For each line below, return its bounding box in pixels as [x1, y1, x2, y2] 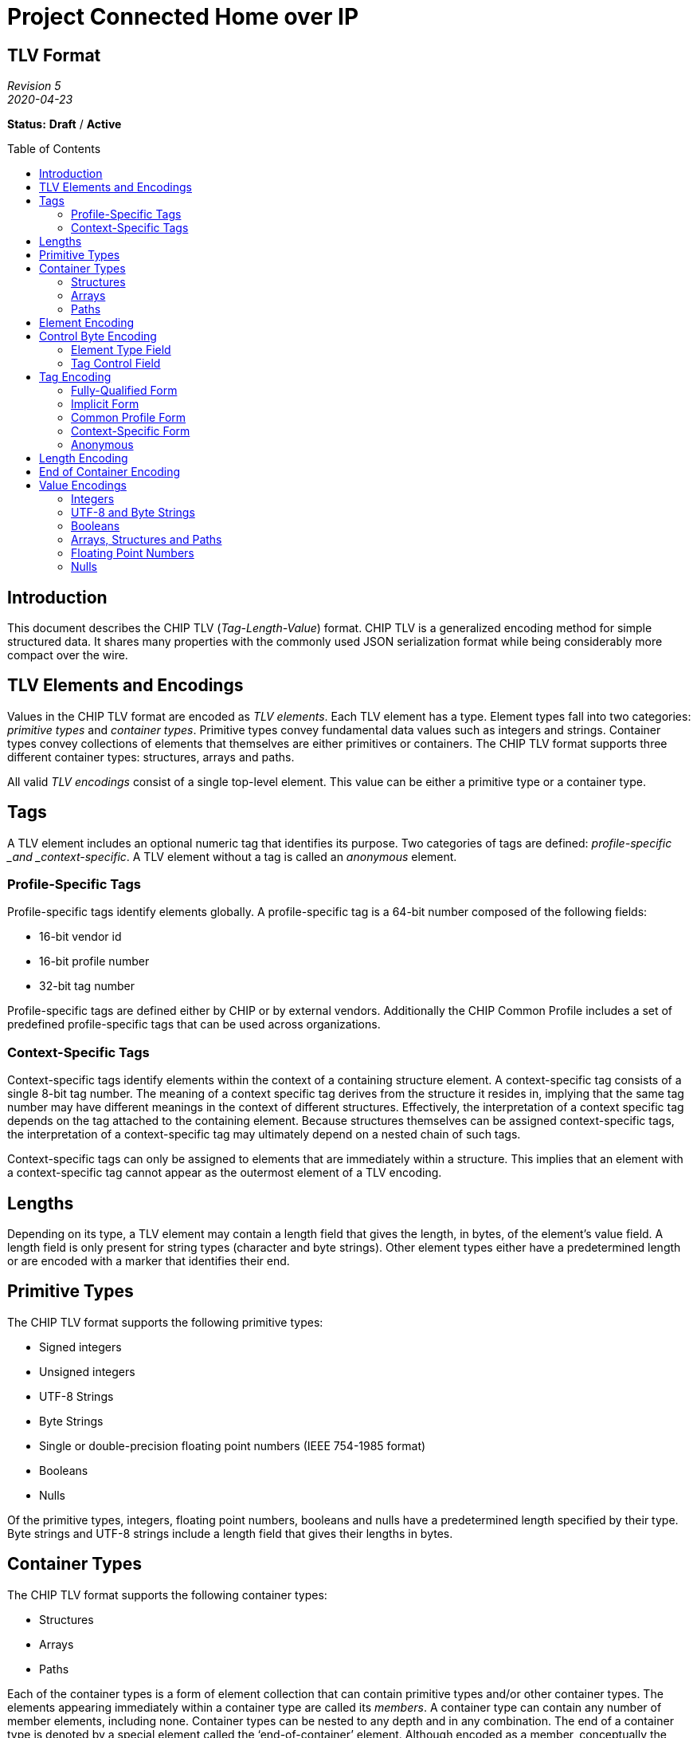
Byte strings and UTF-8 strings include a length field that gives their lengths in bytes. [7, 1526, 453, 1540]
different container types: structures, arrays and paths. [7, 749, 295, 764]
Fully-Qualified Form [71, 383, 178, 398]
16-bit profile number [39, 954, 150, 969]
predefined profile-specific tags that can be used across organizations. [7, 1017, 381, 1032]
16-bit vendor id [39, 930, 122, 944]
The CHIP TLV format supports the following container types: [7, 1587, 327, 1602]
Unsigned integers [39, 1364, 135, 1378]
